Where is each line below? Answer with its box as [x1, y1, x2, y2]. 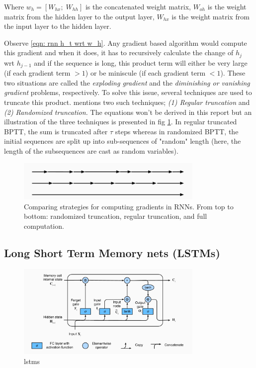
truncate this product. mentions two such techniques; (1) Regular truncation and [4, 97, 250, 107]
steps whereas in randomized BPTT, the [115, 126, 239, 136]
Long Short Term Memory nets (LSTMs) [4, 245, 220, 261]
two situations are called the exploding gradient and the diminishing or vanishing [4, 77, 250, 88]
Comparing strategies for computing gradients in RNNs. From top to [24, 201, 234, 211]
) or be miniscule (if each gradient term [85, 68, 206, 78]
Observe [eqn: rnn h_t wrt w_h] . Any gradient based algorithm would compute [4, 37, 247, 48]
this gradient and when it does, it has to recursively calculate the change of [4, 47, 234, 58]
